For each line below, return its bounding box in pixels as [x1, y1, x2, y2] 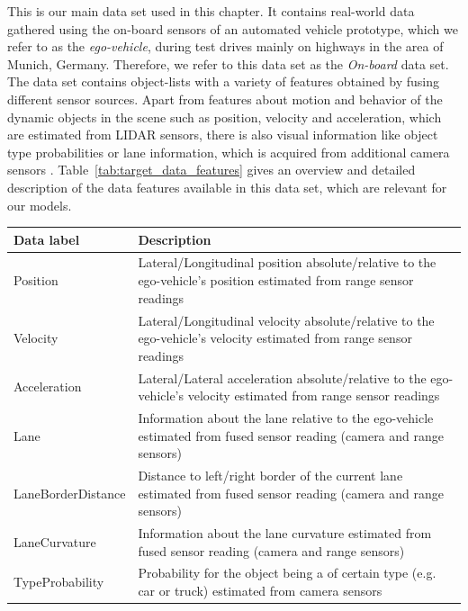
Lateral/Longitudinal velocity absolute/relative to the [138, 310, 435, 329]
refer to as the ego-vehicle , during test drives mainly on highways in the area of [7, 37, 444, 56]
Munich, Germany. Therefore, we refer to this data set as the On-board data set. [7, 54, 449, 73]
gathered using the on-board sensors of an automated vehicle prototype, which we [7, 19, 458, 38]
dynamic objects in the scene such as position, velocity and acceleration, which [7, 107, 442, 126]
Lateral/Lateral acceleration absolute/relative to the [138, 368, 427, 387]
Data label [13, 229, 80, 248]
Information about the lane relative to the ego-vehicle [138, 408, 434, 427]
